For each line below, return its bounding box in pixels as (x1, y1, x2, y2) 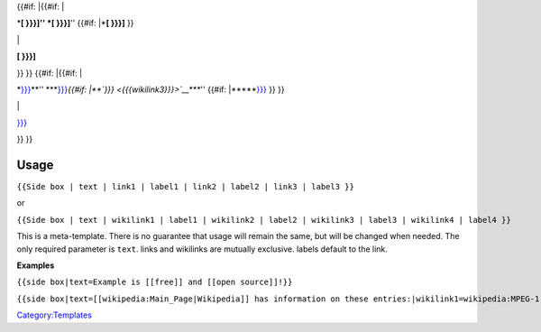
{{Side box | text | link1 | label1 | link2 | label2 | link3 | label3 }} (16, 181, 355, 192)
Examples (16, 260, 55, 271)
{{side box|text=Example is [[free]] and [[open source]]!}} (16, 277, 293, 288)
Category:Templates (16, 309, 92, 320)
